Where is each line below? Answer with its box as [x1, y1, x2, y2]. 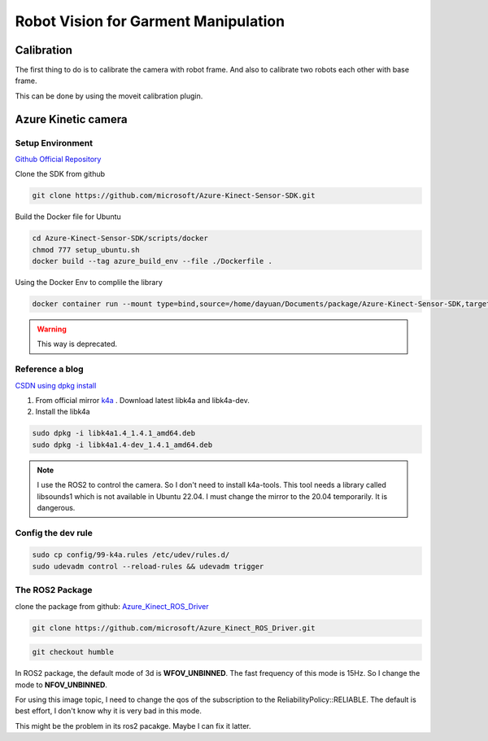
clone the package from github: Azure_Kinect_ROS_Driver [15, 601, 209, 611]
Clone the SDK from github [15, 169, 106, 179]
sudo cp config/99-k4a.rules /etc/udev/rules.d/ [32, 550, 230, 559]
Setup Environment [15, 137, 94, 148]
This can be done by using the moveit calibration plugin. [15, 90, 203, 101]
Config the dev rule [15, 527, 93, 538]
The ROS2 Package [15, 585, 93, 596]
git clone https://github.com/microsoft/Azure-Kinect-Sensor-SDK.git [32, 191, 316, 200]
